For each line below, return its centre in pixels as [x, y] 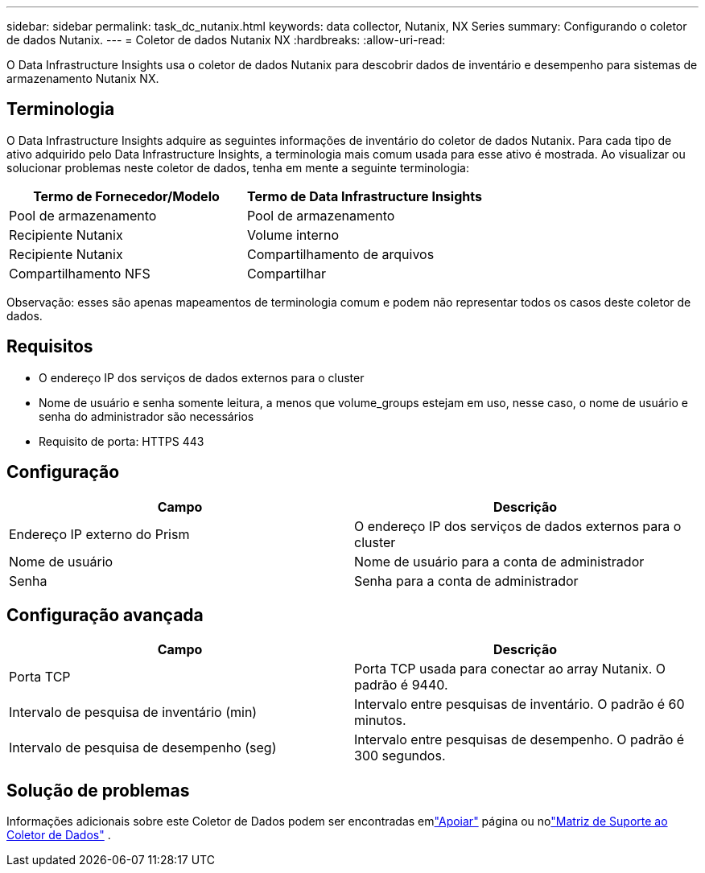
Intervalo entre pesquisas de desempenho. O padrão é [519, 740]
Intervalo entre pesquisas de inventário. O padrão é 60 [519, 704]
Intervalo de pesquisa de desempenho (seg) [143, 748]
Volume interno [293, 235]
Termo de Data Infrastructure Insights [364, 196]
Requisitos [50, 347]
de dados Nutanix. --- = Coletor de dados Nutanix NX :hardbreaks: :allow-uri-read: [226, 40]
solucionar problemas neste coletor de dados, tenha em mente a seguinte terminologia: [238, 167]
